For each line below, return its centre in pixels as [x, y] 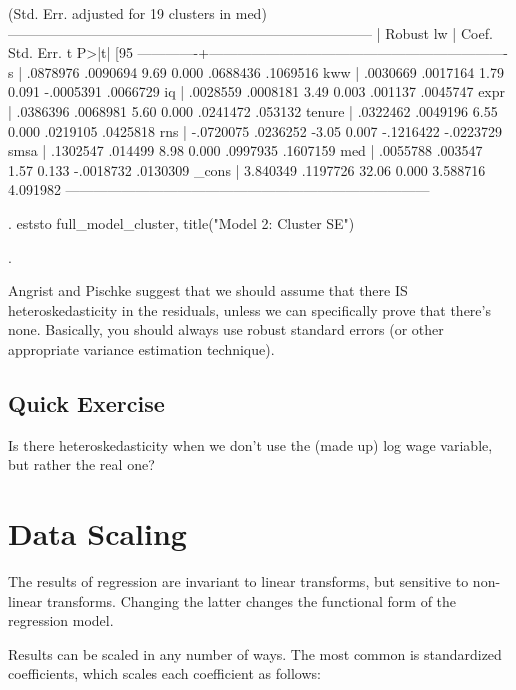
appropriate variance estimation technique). [141, 348]
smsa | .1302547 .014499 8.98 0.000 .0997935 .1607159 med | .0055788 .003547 [245, 150]
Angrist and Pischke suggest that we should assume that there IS [208, 290]
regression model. [61, 620]
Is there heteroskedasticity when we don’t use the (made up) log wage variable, [250, 444]
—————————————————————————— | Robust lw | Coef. [250, 32]
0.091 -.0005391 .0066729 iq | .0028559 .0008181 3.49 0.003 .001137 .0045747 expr [257, 91]
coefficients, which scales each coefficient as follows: [164, 673]
